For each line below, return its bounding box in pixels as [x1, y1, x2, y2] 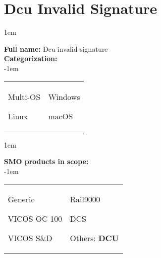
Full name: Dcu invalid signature [4, 43, 108, 54]
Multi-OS [8, 90, 41, 102]
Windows [48, 90, 80, 102]
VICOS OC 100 [8, 213, 62, 225]
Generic [8, 193, 35, 205]
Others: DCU [70, 232, 119, 244]
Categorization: [4, 53, 57, 64]
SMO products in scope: [4, 156, 89, 167]
